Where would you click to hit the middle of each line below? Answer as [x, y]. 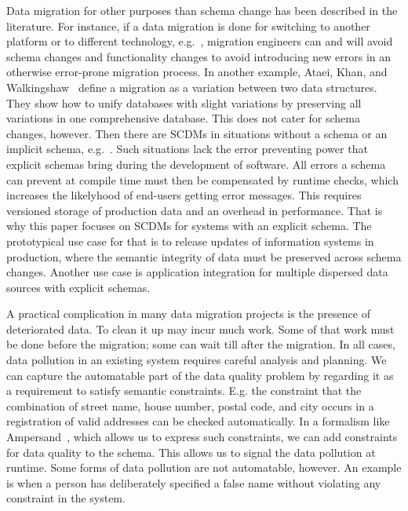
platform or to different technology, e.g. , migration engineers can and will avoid [200, 41]
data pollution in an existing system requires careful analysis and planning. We [197, 360]
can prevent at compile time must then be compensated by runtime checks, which [202, 179]
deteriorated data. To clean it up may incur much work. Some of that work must [200, 328]
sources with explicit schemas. [78, 287]
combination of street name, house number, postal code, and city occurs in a [190, 405]
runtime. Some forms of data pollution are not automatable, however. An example [204, 467]
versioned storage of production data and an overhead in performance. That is [195, 210]
